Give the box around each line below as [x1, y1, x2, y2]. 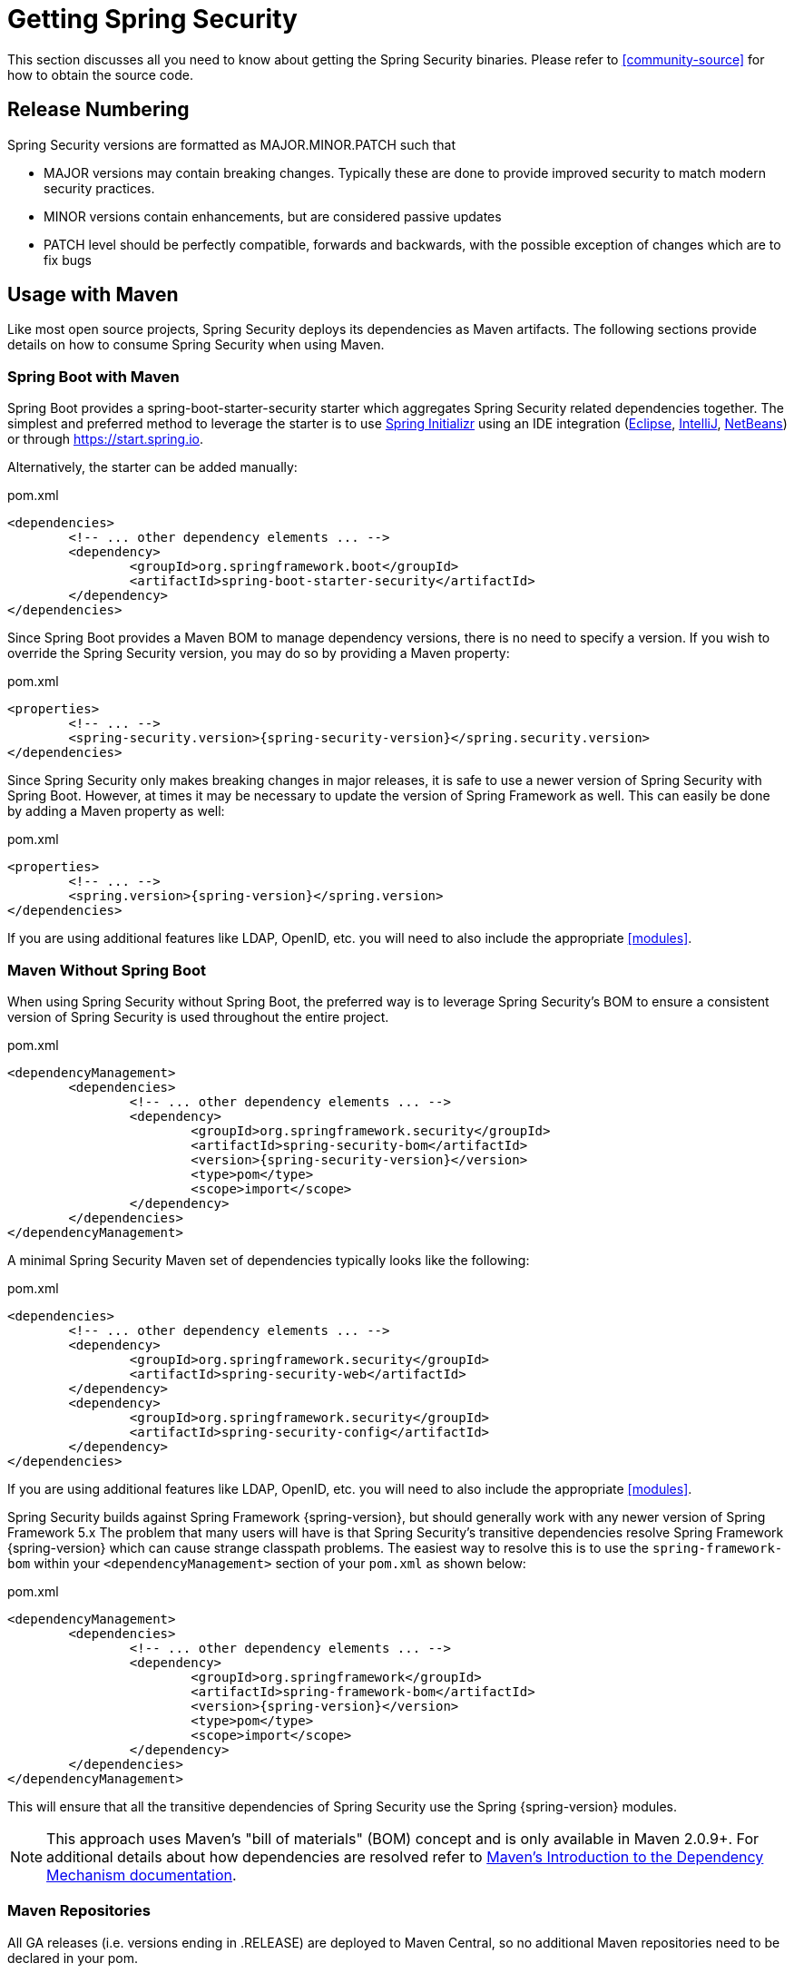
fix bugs [44, 251, 92, 268]
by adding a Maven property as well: [7, 803, 225, 820]
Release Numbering [7, 98, 190, 122]
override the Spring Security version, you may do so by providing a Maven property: [7, 645, 510, 662]
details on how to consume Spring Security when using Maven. [7, 337, 385, 353]
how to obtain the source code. [7, 66, 193, 83]
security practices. [44, 180, 155, 196]
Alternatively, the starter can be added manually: [7, 459, 298, 476]
